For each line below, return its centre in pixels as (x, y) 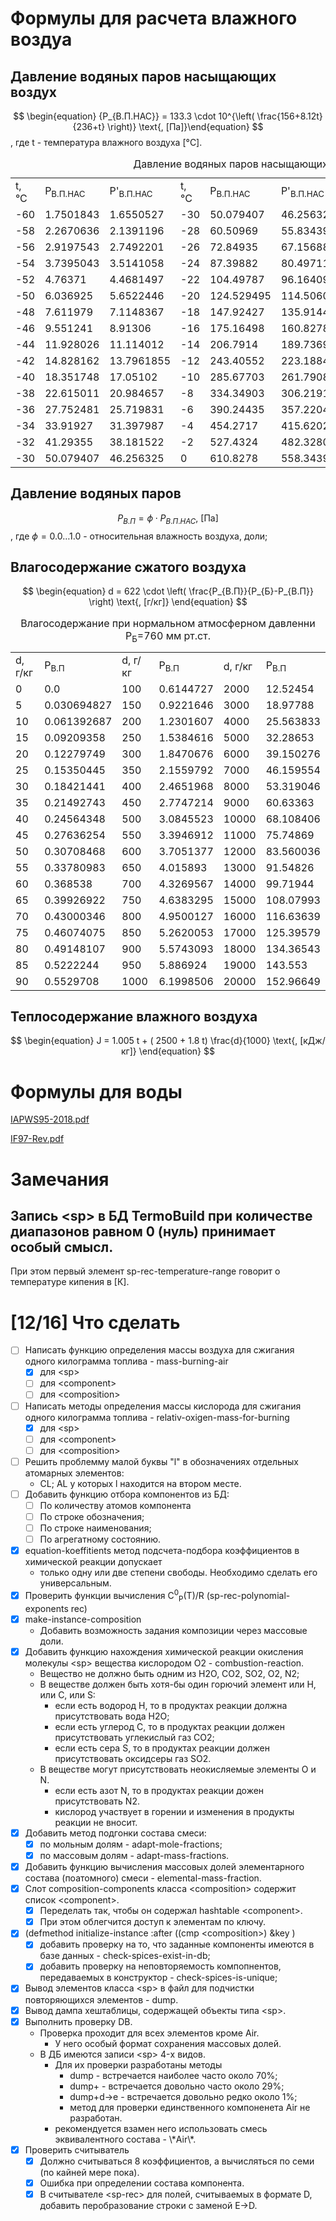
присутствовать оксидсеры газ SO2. (133, 1758)
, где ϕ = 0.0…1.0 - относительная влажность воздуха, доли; (139, 536)
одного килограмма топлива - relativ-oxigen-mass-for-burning (157, 1417)
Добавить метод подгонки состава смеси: (115, 1833)
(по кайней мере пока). (89, 2172)
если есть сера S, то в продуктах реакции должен (162, 1748)
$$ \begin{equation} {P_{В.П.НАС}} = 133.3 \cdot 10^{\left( (134, 116)
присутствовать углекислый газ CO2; (134, 1737)
